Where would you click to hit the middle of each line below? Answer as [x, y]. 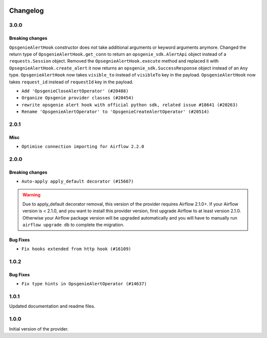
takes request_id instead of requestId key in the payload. [71, 82]
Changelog [26, 11]
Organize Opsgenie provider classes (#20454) [78, 98]
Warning [31, 195]
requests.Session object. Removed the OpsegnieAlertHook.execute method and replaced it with [114, 61]
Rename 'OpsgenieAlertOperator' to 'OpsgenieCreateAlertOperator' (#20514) [115, 112]
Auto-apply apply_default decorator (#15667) [78, 181]
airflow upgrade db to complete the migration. [73, 225]
